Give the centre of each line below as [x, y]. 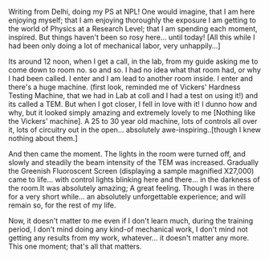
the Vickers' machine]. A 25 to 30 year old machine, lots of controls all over [133, 121]
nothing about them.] [43, 138]
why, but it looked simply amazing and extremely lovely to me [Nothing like [132, 113]
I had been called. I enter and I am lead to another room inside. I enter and [130, 78]
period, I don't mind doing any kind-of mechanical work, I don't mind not [128, 229]
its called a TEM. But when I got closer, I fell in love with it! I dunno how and [133, 104]
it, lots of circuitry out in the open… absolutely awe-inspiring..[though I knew [134, 129]
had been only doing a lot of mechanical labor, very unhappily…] [114, 46]
